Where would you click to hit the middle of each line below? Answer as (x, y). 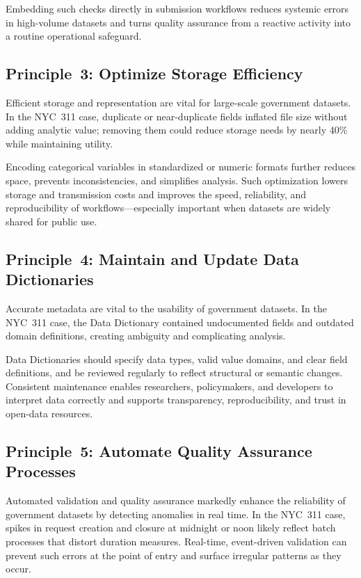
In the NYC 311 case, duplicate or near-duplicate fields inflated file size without (177, 116)
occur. (18, 569)
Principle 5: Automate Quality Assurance (159, 451)
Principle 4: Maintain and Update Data (152, 258)
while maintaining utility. (59, 143)
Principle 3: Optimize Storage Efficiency (154, 73)
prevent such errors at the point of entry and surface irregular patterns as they (174, 555)
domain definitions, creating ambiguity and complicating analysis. (146, 336)
